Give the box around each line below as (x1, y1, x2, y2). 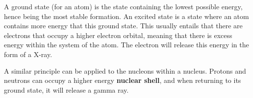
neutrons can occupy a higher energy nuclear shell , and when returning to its (4, 75, 241, 85)
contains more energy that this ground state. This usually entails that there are (4, 20, 243, 31)
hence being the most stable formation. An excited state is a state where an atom (4, 11, 249, 21)
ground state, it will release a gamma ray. (4, 84, 129, 95)
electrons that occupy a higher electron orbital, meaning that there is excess (4, 30, 232, 40)
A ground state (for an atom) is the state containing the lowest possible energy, (4, 1, 243, 11)
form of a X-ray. (4, 49, 52, 59)
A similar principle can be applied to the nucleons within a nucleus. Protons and (4, 65, 246, 76)
